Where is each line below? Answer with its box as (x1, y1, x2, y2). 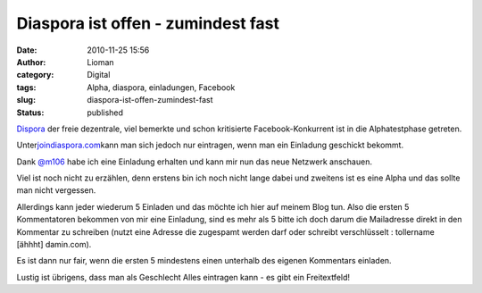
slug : (16, 95, 36, 105)
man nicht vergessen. (16, 185, 96, 196)
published (87, 107, 124, 118)
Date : (16, 45, 37, 55)
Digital (87, 70, 111, 80)
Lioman (87, 56, 115, 67)
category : (16, 70, 54, 80)
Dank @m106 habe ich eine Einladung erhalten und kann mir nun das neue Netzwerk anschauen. (16, 156, 372, 167)
